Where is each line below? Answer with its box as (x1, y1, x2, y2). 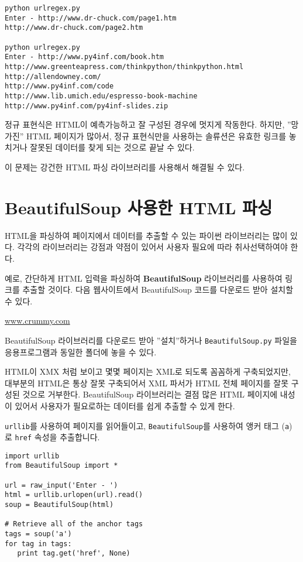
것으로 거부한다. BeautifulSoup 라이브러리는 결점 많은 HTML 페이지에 (22, 388, 278, 400)
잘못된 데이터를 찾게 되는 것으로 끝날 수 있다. (30, 141, 195, 153)
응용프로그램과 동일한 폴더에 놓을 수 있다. (5, 345, 157, 358)
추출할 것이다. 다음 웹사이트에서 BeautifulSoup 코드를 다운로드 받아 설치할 (22, 283, 294, 296)
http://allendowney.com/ (5, 72, 101, 81)
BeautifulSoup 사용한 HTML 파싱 (5, 195, 273, 219)
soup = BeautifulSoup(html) (5, 501, 114, 509)
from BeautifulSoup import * (5, 461, 118, 470)
